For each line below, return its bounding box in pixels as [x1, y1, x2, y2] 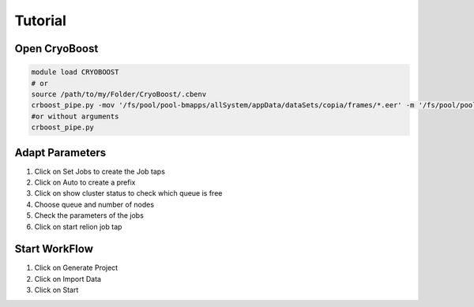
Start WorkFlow [14, 242, 94, 256]
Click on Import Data [34, 274, 102, 283]
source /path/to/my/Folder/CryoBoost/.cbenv [31, 89, 207, 99]
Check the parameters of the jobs [34, 211, 144, 220]
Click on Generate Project [34, 263, 118, 272]
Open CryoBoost [14, 42, 99, 55]
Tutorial [14, 12, 67, 29]
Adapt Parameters [14, 146, 107, 159]
